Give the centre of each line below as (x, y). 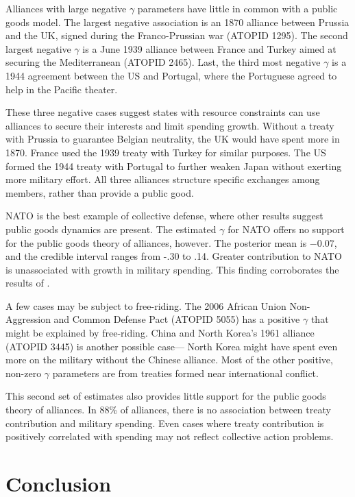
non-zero (24, 373)
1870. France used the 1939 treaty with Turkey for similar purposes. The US (166, 152)
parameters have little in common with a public (237, 8)
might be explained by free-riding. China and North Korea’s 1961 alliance (160, 333)
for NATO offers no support (286, 229)
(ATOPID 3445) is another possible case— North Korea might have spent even (172, 346)
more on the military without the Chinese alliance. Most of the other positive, (169, 360)
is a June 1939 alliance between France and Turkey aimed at (209, 48)
